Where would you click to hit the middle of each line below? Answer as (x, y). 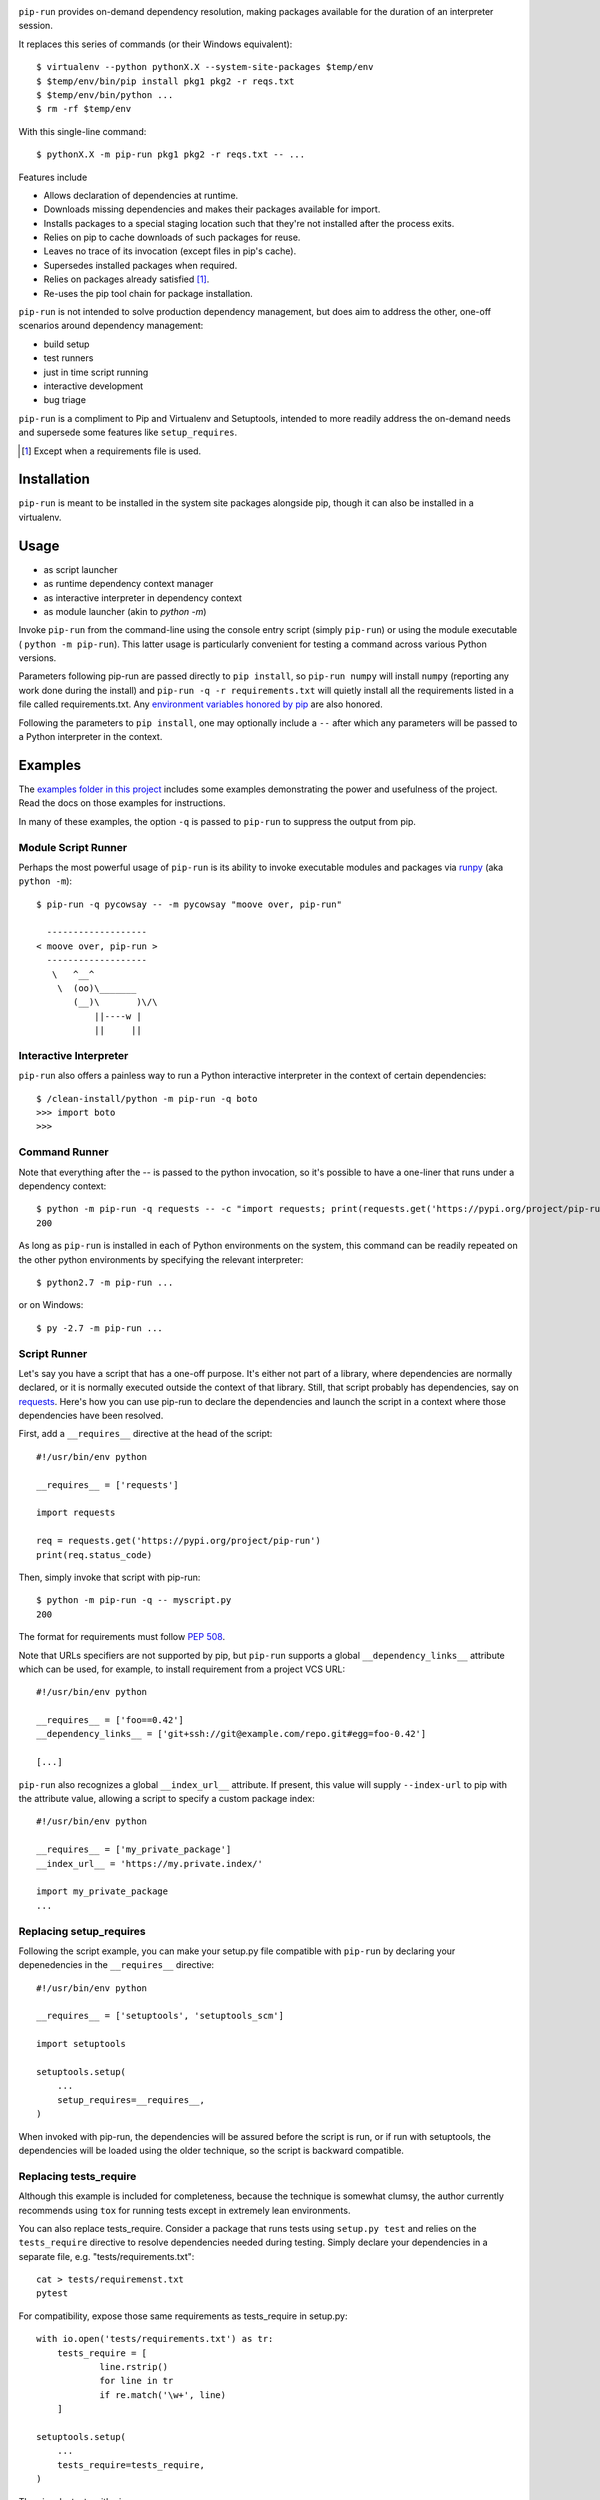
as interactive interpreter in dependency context (142, 597)
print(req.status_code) (94, 1554)
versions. (37, 658)
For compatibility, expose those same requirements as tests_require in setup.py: (183, 2316)
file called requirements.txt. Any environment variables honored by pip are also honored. (201, 704)
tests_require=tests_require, (130, 2464)
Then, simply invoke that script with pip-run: (109, 1577)
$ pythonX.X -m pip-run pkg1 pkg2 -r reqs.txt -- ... (170, 154)
